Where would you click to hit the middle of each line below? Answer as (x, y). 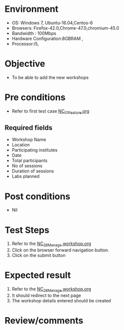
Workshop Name (29, 140)
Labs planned (26, 176)
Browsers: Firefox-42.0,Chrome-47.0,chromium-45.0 (65, 28)
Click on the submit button (39, 255)
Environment (32, 9)
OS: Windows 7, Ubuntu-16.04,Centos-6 (52, 23)
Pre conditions (35, 98)
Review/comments (44, 321)
